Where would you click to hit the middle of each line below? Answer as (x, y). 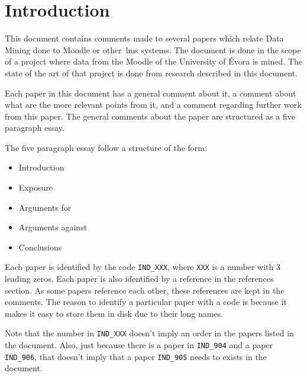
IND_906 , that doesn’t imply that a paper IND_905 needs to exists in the (136, 356)
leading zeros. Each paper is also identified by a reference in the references (139, 279)
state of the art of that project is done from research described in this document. (151, 73)
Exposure (35, 187)
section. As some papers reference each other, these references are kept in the (145, 290)
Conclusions (40, 247)
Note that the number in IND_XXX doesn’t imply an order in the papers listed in (149, 333)
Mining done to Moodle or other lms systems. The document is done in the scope (153, 49)
